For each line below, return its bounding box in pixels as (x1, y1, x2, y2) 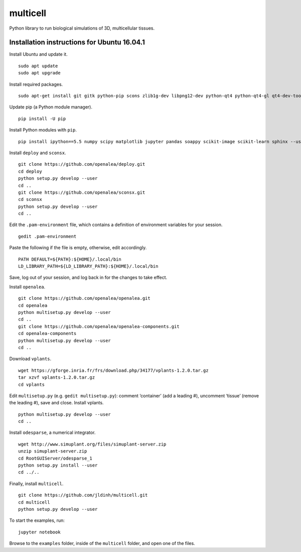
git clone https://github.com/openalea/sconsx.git (18, 189, 145, 195)
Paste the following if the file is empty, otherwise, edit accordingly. (9, 245, 147, 251)
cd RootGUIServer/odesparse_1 (18, 455, 93, 461)
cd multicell (18, 499, 50, 505)
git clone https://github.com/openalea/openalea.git (18, 295, 150, 301)
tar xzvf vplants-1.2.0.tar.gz (18, 375, 95, 380)
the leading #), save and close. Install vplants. (9, 400, 104, 406)
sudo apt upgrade (18, 70, 61, 76)
